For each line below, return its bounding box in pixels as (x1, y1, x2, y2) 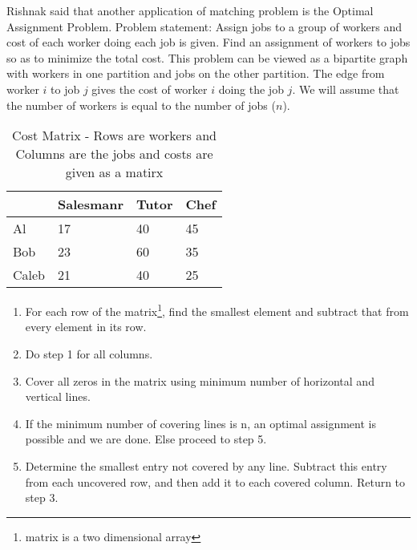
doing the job (218, 80, 284, 97)
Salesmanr (58, 195, 124, 214)
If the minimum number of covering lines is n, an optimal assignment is (25, 415, 376, 431)
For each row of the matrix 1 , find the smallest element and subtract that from (25, 301, 409, 319)
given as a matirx (65, 163, 164, 182)
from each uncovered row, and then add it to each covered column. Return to (25, 473, 406, 490)
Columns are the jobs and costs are (15, 144, 213, 164)
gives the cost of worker (91, 80, 208, 97)
